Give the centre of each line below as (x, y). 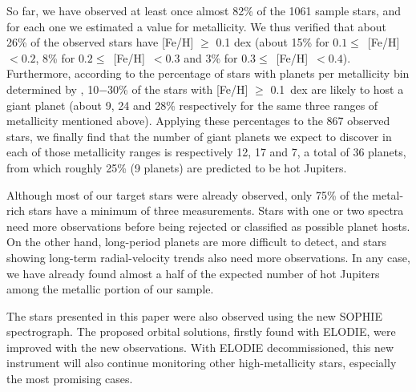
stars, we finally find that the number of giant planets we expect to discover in (199, 136)
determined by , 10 (53, 89)
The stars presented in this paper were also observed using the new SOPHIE (194, 315)
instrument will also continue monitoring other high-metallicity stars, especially (202, 363)
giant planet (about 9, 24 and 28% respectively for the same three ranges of (192, 105)
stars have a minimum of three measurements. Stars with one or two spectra (216, 210)
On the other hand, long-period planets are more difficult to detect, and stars (197, 242)
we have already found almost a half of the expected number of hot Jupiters (193, 273)
